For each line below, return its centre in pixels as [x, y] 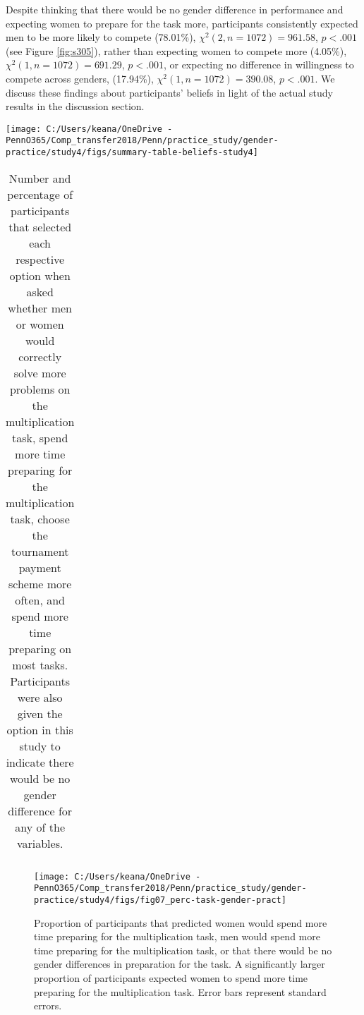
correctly [40, 356]
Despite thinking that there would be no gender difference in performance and [175, 9]
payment [40, 567]
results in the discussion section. [75, 106]
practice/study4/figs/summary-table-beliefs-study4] [132, 153]
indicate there [40, 762]
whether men [40, 308]
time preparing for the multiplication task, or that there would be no [183, 950]
